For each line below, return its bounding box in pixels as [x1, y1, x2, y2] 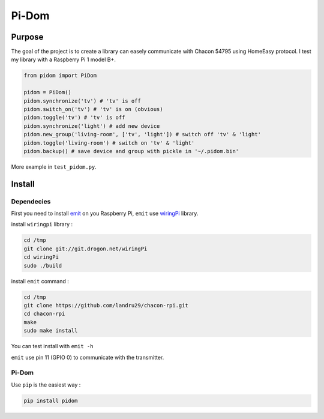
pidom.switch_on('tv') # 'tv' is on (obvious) [23, 106, 163, 112]
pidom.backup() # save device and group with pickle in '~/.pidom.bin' [23, 148, 239, 154]
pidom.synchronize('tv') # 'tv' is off [23, 97, 141, 104]
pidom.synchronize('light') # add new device [23, 122, 160, 129]
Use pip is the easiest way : [11, 381, 81, 388]
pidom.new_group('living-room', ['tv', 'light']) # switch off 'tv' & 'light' [23, 131, 261, 138]
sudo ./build [23, 262, 62, 269]
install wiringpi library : [11, 221, 73, 228]
